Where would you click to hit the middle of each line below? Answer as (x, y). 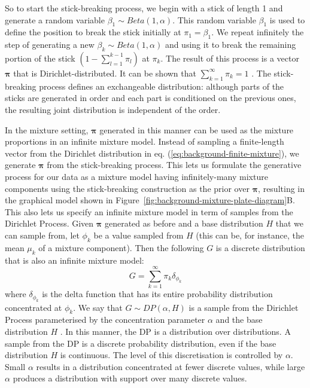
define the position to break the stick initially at (93, 32)
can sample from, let (42, 235)
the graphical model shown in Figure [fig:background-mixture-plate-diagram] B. (150, 200)
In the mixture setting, (47, 129)
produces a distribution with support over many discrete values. (130, 378)
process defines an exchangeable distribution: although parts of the (162, 86)
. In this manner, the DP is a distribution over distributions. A (175, 332)
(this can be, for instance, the (250, 235)
